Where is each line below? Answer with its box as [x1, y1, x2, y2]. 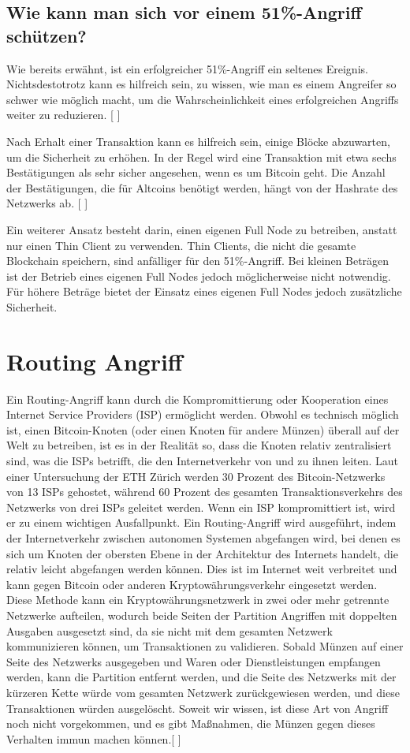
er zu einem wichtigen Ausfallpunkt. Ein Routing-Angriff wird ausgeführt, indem [6, 514, 397, 531]
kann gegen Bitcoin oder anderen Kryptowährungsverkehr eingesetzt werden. [6, 576, 378, 592]
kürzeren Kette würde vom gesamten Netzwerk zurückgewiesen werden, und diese [6, 684, 400, 700]
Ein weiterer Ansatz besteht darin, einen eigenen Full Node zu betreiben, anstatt [6, 221, 397, 237]
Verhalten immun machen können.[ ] [6, 730, 181, 747]
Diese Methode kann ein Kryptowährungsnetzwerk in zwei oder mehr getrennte [6, 591, 389, 608]
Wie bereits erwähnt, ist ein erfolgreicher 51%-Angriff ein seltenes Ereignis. [6, 60, 368, 76]
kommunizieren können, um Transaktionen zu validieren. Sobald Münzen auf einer [6, 638, 404, 654]
